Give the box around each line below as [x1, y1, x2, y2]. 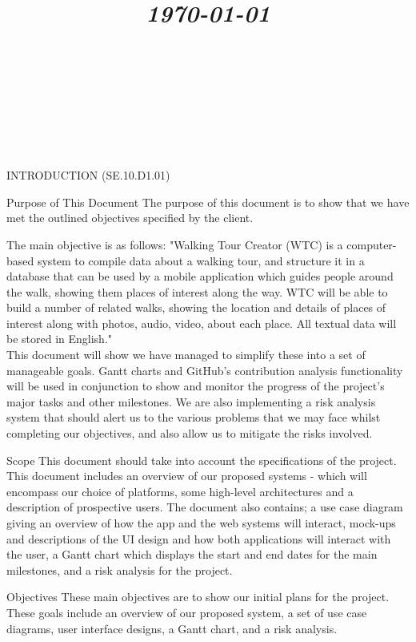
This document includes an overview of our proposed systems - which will [6, 467, 367, 484]
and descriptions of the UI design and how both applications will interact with [6, 530, 391, 547]
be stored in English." [6, 330, 113, 347]
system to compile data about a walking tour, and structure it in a [37, 252, 365, 269]
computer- [346, 236, 397, 252]
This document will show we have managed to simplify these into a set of [6, 346, 366, 363]
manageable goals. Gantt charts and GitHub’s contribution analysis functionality [6, 361, 403, 378]
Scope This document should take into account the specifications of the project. [6, 451, 397, 468]
